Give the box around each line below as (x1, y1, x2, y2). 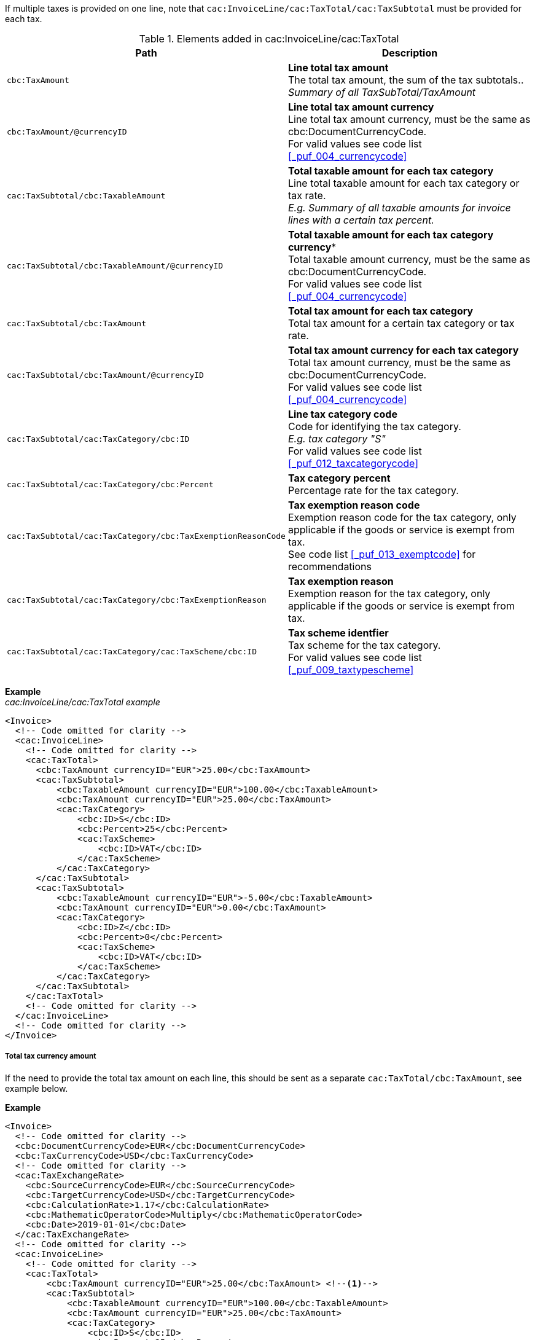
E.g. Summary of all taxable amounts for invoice (287, 202, 511, 214)
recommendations (287, 560, 372, 573)
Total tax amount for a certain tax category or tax (287, 317, 515, 329)
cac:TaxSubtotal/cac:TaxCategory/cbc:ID (7, 434, 190, 444)
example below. (5, 1083, 68, 1094)
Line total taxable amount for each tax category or (287, 177, 520, 189)
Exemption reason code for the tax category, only (287, 511, 517, 523)
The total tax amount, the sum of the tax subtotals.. (287, 74, 524, 86)
